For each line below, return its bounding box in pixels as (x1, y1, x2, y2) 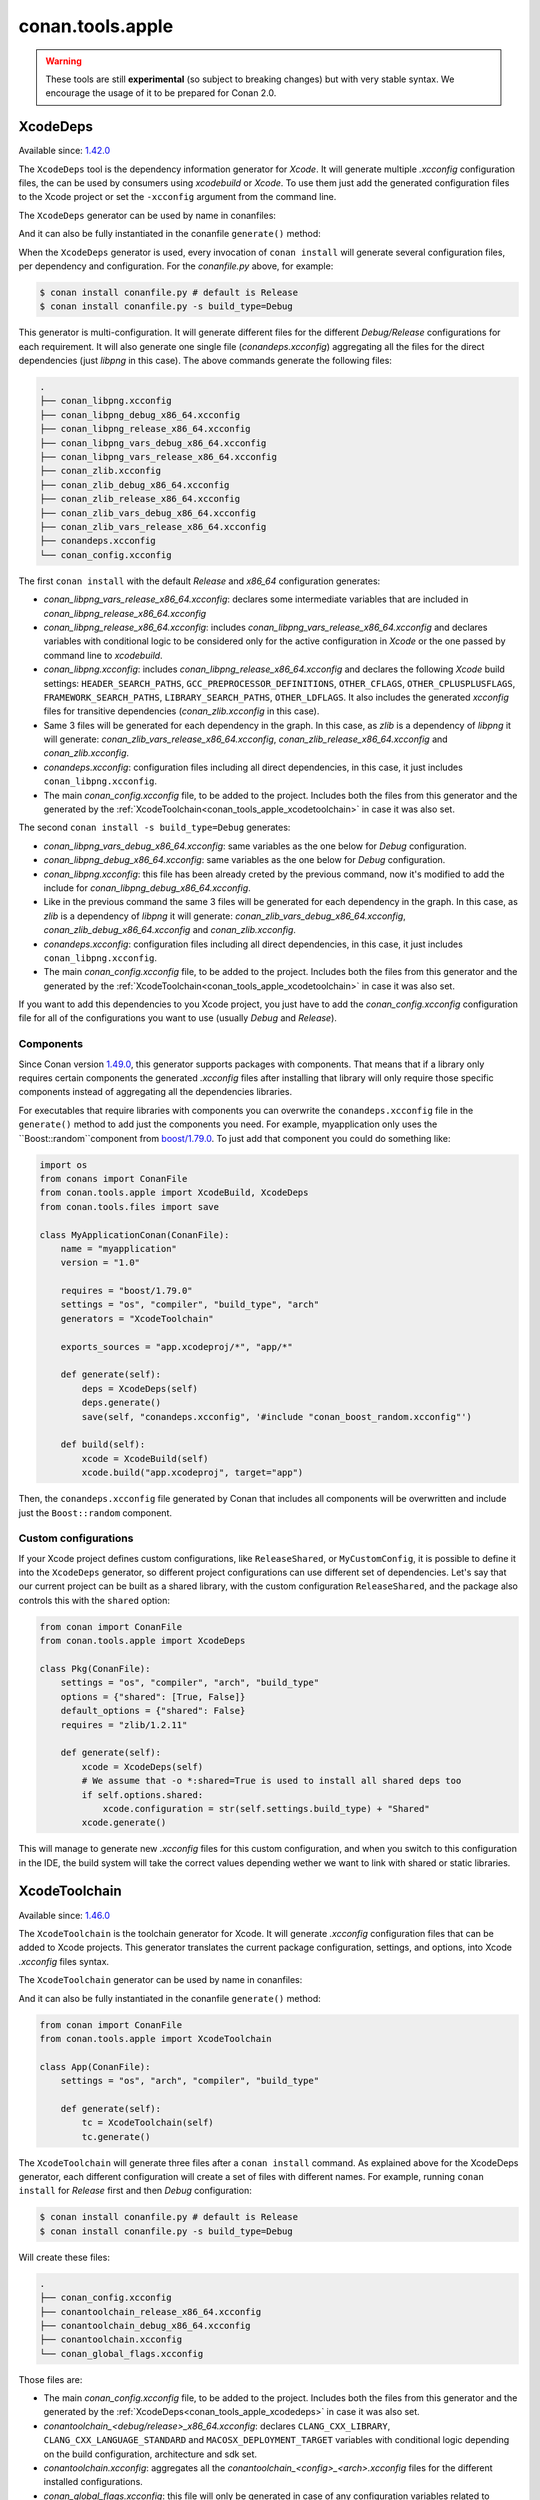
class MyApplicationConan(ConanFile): (39, 1229, 230, 1240)
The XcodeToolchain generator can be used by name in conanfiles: (18, 1974, 303, 1986)
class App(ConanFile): (39, 2061, 151, 2072)
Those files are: (18, 2373, 83, 2385)
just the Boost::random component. (18, 1506, 173, 1519)
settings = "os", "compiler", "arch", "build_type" (60, 1677, 320, 1689)
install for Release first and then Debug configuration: (18, 2185, 252, 2197)
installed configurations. (43, 2476, 144, 2488)
